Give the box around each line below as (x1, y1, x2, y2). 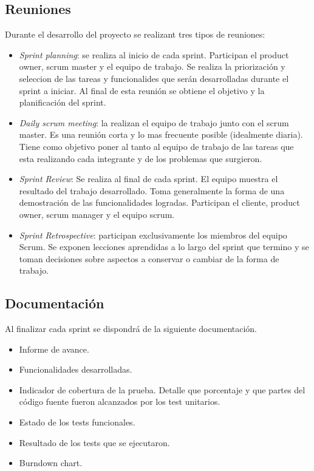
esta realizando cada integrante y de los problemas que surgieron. (19, 152, 262, 164)
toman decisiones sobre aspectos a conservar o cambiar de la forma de (19, 252, 279, 265)
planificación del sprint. (19, 96, 106, 109)
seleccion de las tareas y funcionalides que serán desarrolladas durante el (19, 72, 289, 84)
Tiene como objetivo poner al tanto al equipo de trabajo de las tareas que (19, 140, 294, 152)
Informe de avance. (19, 342, 89, 355)
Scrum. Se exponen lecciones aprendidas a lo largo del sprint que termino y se (19, 240, 309, 253)
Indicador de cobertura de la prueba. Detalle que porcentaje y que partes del (19, 383, 305, 396)
